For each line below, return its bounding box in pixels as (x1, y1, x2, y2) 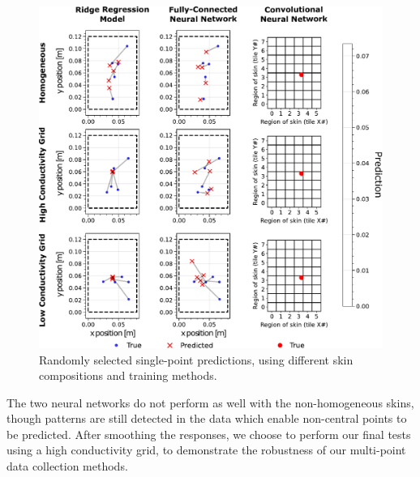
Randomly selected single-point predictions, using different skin (39, 351, 354, 368)
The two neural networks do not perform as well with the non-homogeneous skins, (6, 394, 414, 411)
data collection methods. (6, 458, 128, 475)
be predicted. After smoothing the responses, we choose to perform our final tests (6, 425, 411, 442)
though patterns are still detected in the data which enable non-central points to (6, 410, 407, 427)
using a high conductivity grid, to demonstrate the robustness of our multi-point (6, 441, 406, 458)
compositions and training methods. (39, 367, 217, 384)
